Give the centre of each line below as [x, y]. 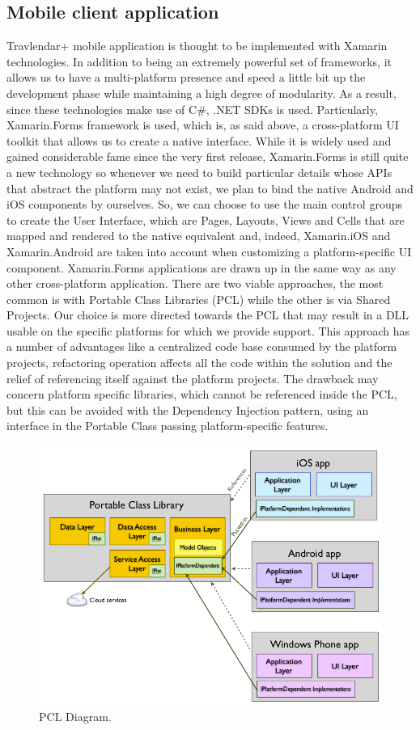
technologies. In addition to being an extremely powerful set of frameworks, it [199, 61]
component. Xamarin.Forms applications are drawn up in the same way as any [202, 267]
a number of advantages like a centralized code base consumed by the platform [202, 346]
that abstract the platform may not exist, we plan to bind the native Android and [210, 188]
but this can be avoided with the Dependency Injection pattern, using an [188, 409]
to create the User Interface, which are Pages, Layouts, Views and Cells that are [206, 219]
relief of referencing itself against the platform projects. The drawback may [193, 378]
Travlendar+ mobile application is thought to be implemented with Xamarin [197, 46]
